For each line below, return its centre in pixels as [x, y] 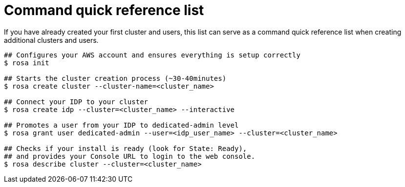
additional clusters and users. [51, 40]
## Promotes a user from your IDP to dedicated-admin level [121, 125]
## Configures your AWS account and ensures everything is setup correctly [152, 55]
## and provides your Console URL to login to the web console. [130, 156]
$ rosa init [27, 63]
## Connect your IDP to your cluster [76, 102]
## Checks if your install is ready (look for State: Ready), [126, 148]
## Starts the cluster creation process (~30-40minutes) [115, 78]
